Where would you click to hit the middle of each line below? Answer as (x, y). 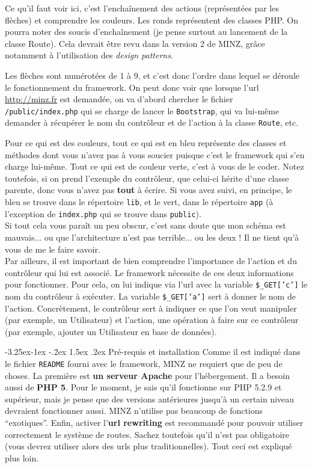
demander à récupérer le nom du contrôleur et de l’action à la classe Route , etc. (152, 122)
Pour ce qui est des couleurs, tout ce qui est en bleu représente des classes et (146, 143)
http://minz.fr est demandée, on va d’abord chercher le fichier (119, 99)
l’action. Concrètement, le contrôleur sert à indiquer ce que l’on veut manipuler (151, 308)
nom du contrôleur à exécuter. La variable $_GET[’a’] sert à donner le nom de (150, 296)
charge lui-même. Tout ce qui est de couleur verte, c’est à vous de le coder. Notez (154, 166)
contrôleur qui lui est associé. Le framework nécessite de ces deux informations (149, 272)
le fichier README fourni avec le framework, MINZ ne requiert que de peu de (144, 363)
